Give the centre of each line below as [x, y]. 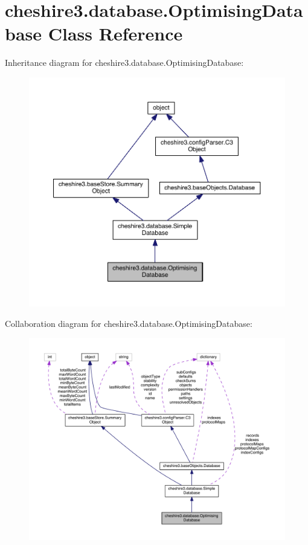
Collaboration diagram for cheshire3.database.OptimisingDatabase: [129, 323]
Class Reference [115, 34]
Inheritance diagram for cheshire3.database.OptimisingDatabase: [124, 63]
